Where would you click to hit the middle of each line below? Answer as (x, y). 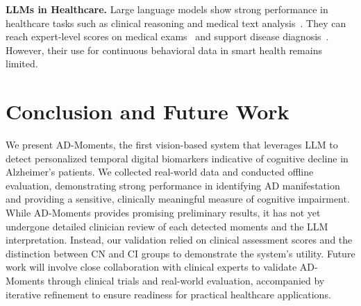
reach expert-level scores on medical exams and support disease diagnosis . (167, 36)
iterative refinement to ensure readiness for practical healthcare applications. (168, 294)
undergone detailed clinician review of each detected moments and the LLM (167, 226)
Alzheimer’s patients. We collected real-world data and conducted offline (160, 172)
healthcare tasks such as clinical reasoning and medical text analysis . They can (176, 23)
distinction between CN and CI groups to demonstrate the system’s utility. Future (180, 253)
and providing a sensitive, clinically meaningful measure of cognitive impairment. (178, 199)
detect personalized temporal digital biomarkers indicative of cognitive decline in (177, 158)
